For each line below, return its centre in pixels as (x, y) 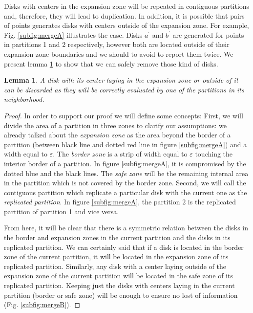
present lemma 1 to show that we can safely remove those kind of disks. (111, 63)
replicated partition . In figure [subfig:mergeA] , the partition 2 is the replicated (120, 202)
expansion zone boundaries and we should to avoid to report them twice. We (119, 54)
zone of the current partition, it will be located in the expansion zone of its (116, 257)
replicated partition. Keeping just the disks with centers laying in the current (119, 285)
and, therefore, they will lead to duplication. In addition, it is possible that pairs (124, 15)
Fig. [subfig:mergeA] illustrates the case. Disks (73, 34)
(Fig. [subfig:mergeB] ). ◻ (42, 304)
